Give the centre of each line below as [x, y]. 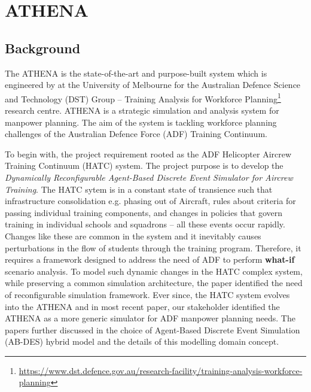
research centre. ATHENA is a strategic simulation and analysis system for [142, 110]
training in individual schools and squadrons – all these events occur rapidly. [145, 224]
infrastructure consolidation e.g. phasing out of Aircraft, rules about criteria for [150, 201]
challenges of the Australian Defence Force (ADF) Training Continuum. [136, 134]
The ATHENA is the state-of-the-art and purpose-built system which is [136, 73]
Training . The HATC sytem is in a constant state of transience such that [139, 189]
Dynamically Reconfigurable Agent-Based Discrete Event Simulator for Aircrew [149, 177]
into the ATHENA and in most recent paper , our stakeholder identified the [142, 306]
